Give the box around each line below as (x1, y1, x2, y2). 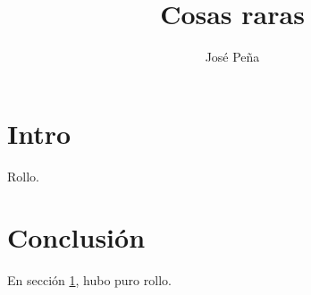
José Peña (205, 47, 260, 66)
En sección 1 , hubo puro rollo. (7, 271, 172, 290)
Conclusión (7, 219, 146, 256)
